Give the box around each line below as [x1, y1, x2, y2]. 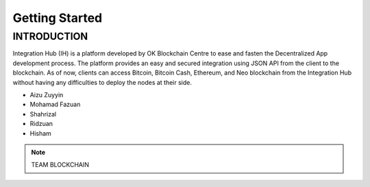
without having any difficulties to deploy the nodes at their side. [12, 78, 192, 86]
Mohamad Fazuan [29, 100, 81, 109]
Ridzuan [29, 120, 53, 128]
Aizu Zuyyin [29, 90, 64, 99]
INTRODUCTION [12, 30, 88, 42]
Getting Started [12, 10, 103, 25]
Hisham [29, 129, 51, 137]
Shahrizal [29, 110, 57, 118]
